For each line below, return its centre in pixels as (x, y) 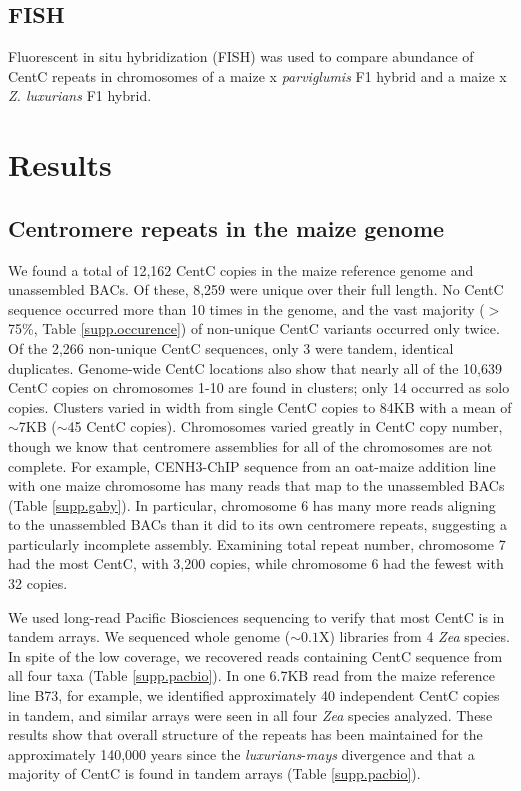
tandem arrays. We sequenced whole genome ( (149, 636)
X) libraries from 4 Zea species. (414, 636)
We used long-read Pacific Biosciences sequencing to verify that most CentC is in (256, 616)
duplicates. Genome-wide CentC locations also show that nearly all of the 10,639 (255, 367)
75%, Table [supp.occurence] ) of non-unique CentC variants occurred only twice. (254, 328)
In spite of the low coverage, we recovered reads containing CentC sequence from (255, 655)
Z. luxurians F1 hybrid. (80, 95)
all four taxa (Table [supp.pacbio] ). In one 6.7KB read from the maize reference (252, 675)
